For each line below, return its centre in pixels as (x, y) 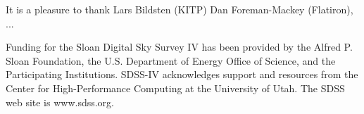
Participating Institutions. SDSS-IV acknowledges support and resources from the (182, 74)
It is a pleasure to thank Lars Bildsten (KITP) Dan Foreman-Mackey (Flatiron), (180, 9)
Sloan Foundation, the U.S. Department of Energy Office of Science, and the (171, 60)
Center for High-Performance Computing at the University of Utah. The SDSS (175, 88)
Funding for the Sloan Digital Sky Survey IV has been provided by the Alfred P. (179, 47)
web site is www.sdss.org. (60, 102)
